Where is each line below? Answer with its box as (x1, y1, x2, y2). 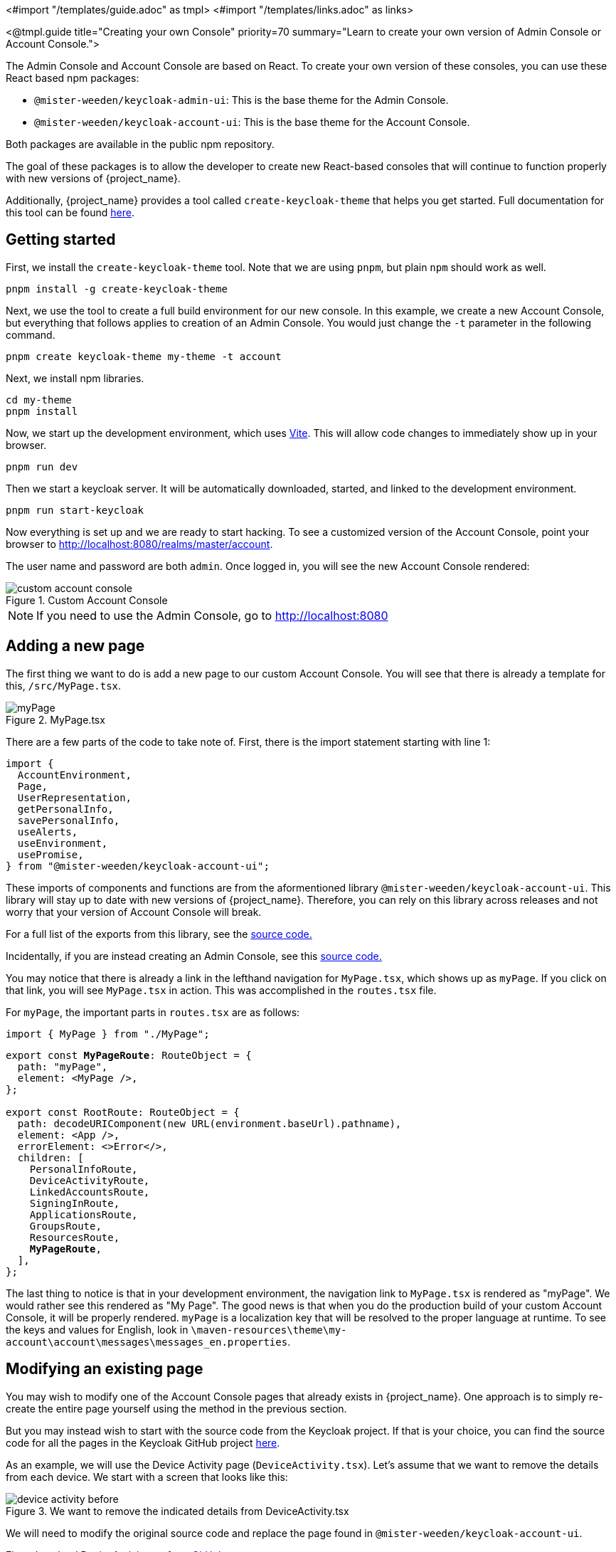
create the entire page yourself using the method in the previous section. (6, 1402, 347, 1415)
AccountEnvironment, (17, 769, 132, 781)
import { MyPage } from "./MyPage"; (6, 1028, 210, 1040)
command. (6, 328, 55, 341)
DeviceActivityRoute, (29, 1174, 150, 1186)
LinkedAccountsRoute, (29, 1186, 150, 1198)
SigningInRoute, (29, 1197, 120, 1209)
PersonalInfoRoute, (29, 1163, 138, 1175)
